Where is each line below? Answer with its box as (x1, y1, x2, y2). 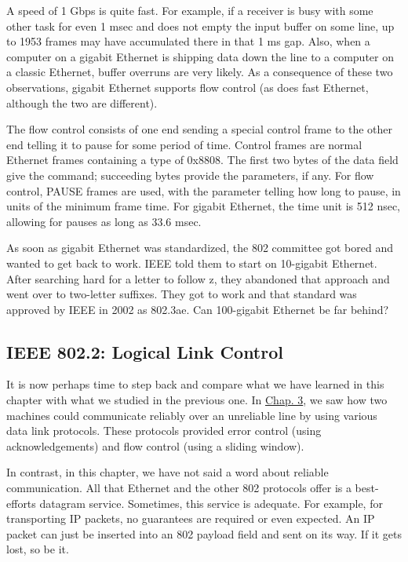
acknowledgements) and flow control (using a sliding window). (6, 437, 304, 454)
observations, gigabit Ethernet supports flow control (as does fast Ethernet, (6, 78, 369, 95)
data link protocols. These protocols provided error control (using (6, 422, 322, 439)
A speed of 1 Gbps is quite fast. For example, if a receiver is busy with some (6, 2, 373, 18)
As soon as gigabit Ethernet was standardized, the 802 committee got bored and (6, 239, 394, 256)
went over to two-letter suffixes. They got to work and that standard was (6, 286, 357, 302)
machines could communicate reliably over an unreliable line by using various (6, 407, 377, 423)
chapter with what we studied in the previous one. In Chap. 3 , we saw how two (6, 392, 388, 408)
